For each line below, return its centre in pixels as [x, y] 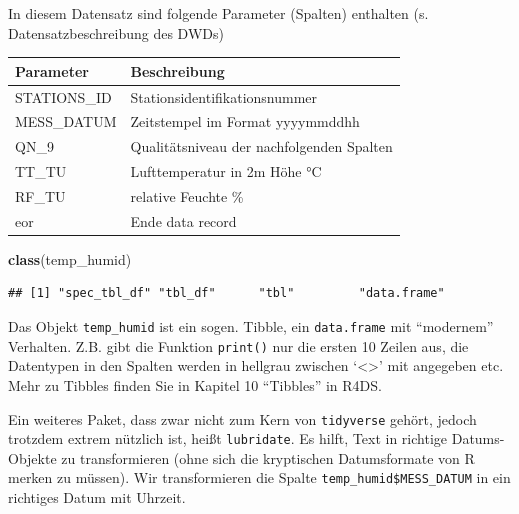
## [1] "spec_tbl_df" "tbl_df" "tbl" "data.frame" [226, 293]
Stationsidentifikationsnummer [224, 96]
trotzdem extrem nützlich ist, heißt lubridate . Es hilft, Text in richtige [228, 438]
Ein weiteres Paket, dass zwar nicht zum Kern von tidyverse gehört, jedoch [242, 418]
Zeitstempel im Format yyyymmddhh [245, 121]
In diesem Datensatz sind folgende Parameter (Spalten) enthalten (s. [218, 13]
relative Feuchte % [187, 195]
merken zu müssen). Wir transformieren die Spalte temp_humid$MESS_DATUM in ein [259, 477]
